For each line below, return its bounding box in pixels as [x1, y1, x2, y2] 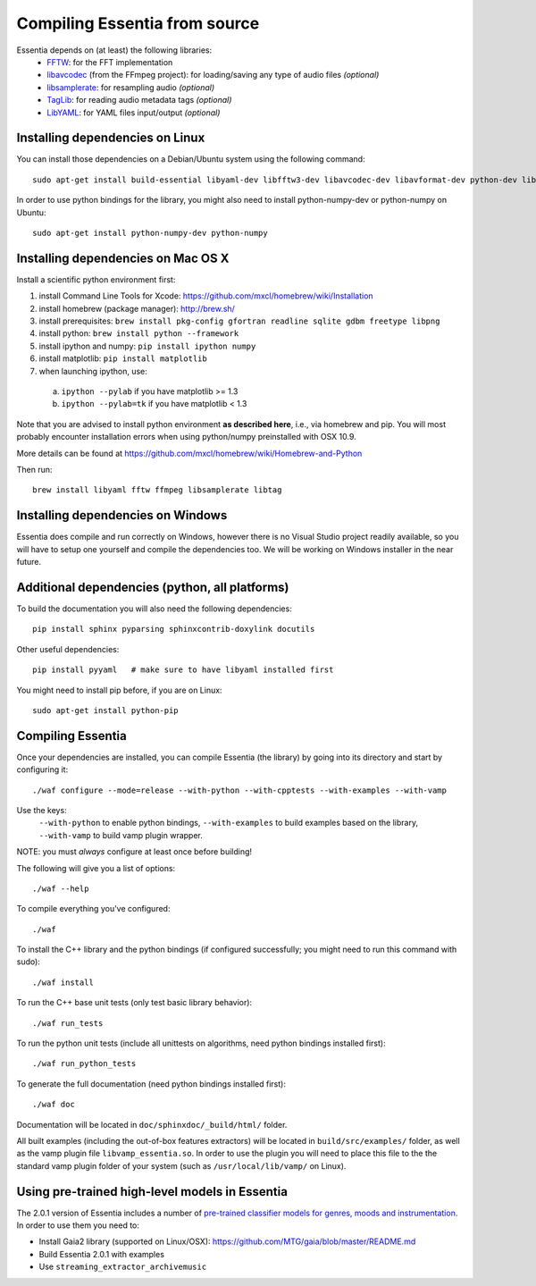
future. [16, 557, 42, 567]
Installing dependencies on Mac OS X [16, 250, 230, 265]
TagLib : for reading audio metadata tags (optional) [46, 95, 232, 105]
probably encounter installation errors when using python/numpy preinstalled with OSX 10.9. [16, 432, 356, 442]
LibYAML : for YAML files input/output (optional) [46, 107, 221, 118]
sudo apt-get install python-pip [32, 705, 179, 715]
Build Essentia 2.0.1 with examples [38, 1248, 165, 1259]
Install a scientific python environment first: [16, 273, 176, 285]
